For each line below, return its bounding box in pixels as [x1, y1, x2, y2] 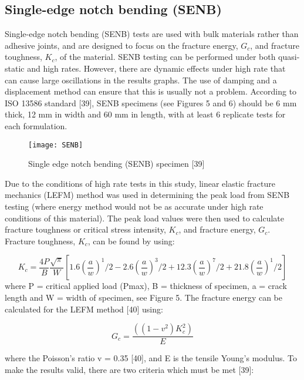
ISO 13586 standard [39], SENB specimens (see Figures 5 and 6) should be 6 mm [5, 96, 297, 109]
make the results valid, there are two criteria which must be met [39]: [5, 363, 254, 375]
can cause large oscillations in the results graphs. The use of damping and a [5, 73, 277, 86]
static [5, 62, 25, 74]
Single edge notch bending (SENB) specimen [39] [28, 157, 205, 170]
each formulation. [5, 119, 67, 132]
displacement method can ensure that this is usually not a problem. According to [5, 85, 297, 97]
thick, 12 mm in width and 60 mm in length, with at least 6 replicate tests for [5, 108, 286, 120]
